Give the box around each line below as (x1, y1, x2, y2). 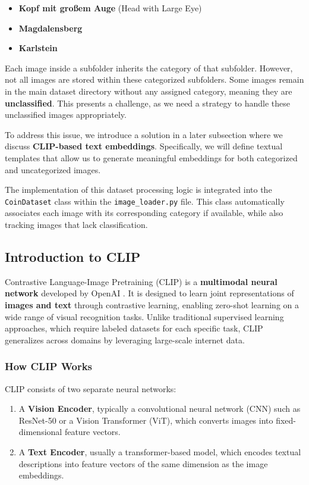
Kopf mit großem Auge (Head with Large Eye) (18, 2, 202, 14)
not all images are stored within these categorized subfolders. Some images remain (5, 73, 304, 86)
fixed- (276, 414, 297, 426)
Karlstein (18, 42, 58, 54)
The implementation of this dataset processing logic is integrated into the (5, 183, 272, 196)
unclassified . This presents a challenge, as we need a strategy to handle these (5, 96, 291, 109)
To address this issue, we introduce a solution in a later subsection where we (5, 128, 283, 140)
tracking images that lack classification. (5, 218, 148, 230)
